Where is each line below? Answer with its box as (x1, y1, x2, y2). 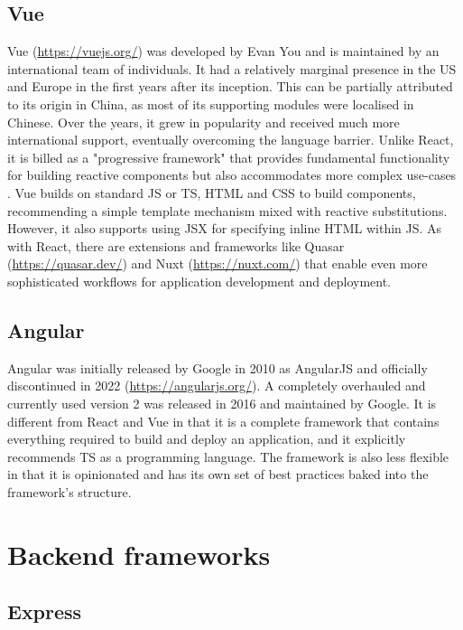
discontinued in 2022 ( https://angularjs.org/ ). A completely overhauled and (7, 376, 426, 395)
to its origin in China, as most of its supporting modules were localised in (7, 94, 414, 113)
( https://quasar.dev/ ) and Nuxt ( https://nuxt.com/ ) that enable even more (7, 254, 428, 273)
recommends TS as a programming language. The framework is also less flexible (7, 447, 449, 465)
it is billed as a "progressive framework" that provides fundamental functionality (7, 147, 450, 166)
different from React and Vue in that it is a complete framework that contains (7, 411, 440, 430)
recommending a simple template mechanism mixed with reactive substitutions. (7, 201, 448, 220)
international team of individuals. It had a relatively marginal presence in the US (7, 59, 457, 78)
